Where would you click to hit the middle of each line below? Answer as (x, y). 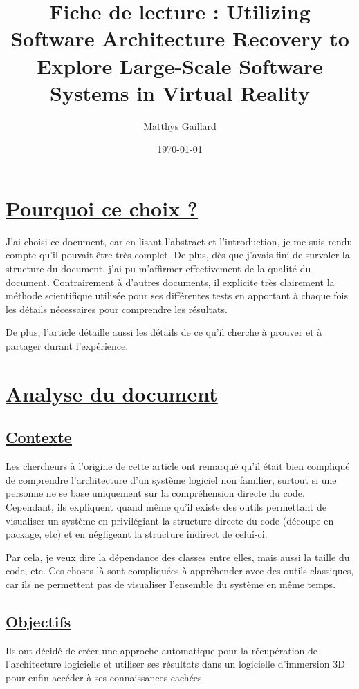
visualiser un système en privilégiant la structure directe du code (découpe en (170, 520)
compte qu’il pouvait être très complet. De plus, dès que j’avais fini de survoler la (178, 255)
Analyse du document (112, 393)
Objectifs (38, 621)
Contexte (39, 437)
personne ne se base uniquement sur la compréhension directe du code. (155, 493)
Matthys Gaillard (180, 125)
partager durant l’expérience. (67, 345)
